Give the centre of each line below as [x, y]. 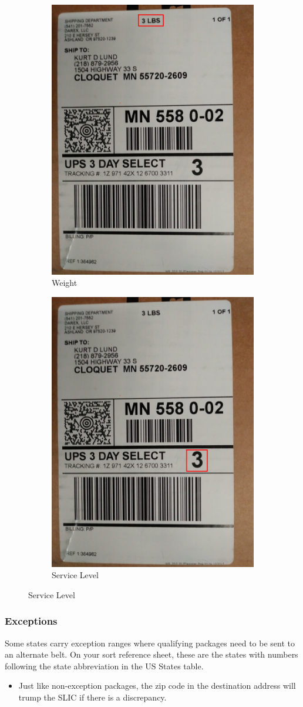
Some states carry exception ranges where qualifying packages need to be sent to [150, 643]
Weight [65, 283]
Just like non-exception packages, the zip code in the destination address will [157, 686]
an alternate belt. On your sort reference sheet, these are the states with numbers [151, 654]
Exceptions [31, 621]
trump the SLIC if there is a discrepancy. [92, 697]
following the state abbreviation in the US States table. [104, 666]
